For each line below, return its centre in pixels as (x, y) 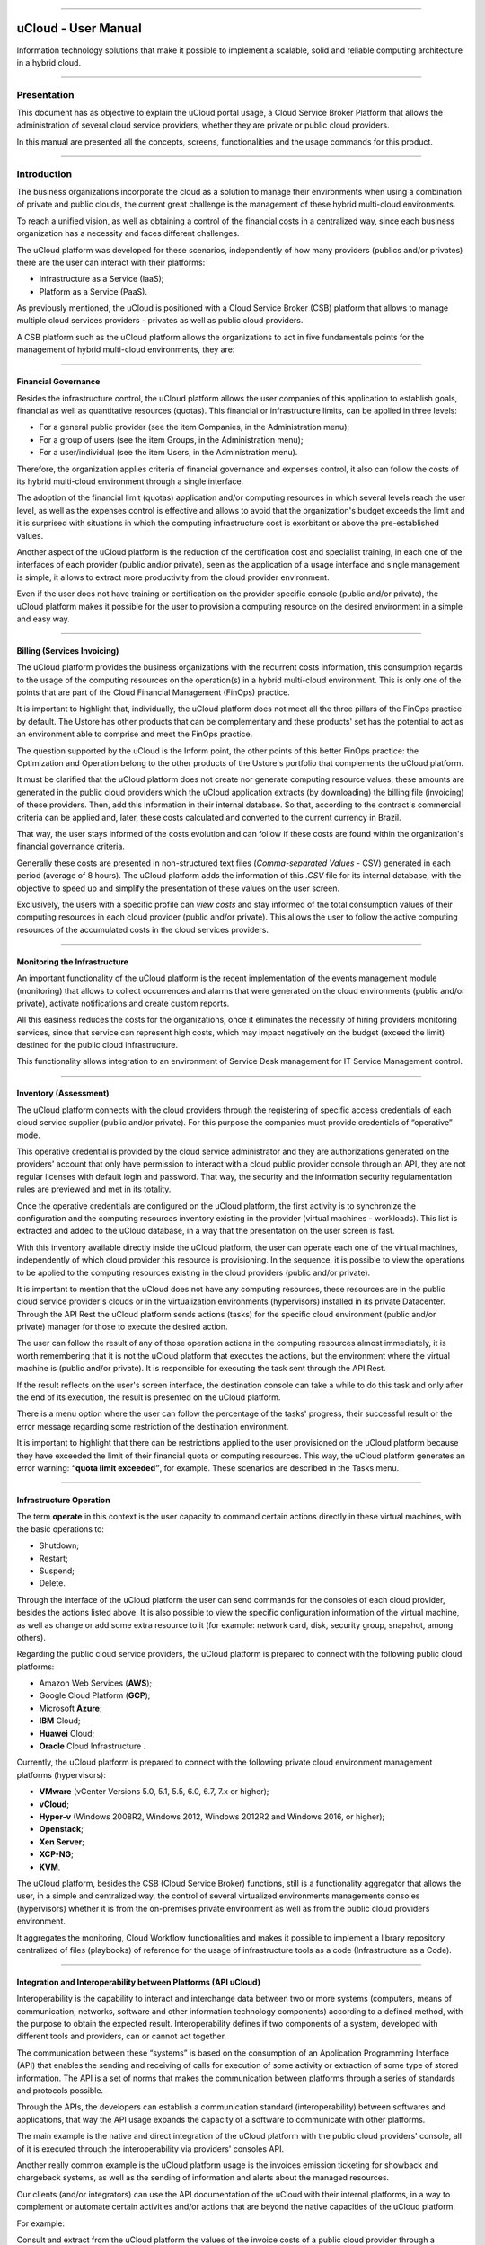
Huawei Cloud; (67, 1733)
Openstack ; (62, 1829)
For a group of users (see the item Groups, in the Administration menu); (171, 439)
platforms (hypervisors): (62, 1774)
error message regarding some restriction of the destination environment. (153, 1426)
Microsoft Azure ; (71, 1708)
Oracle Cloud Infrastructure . (93, 1746)
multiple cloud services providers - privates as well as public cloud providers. (160, 321)
